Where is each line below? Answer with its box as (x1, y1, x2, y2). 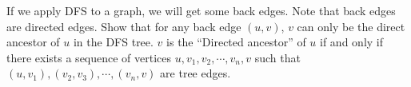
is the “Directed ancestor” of (166, 34, 306, 50)
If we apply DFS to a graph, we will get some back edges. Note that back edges (6, 2, 396, 18)
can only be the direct (297, 18, 405, 34)
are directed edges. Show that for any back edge (6, 18, 241, 34)
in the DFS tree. (73, 34, 154, 50)
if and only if (320, 34, 384, 50)
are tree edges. (160, 65, 231, 81)
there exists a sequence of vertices (6, 49, 172, 65)
